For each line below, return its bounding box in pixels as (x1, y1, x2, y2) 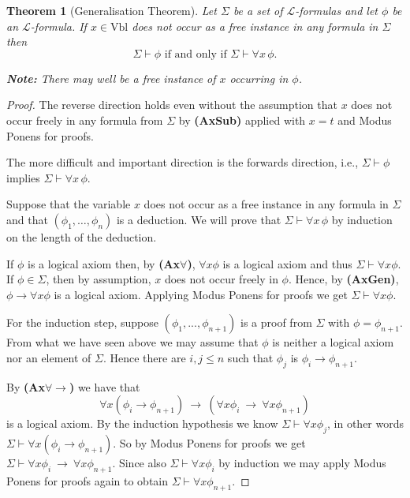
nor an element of (6, 349, 91, 365)
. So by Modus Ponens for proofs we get (113, 435, 306, 451)
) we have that (69, 378, 140, 395)
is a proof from (240, 314, 312, 331)
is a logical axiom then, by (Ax (28, 255, 181, 271)
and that (6, 211, 48, 227)
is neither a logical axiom (272, 334, 394, 350)
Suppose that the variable (6, 196, 131, 212)
